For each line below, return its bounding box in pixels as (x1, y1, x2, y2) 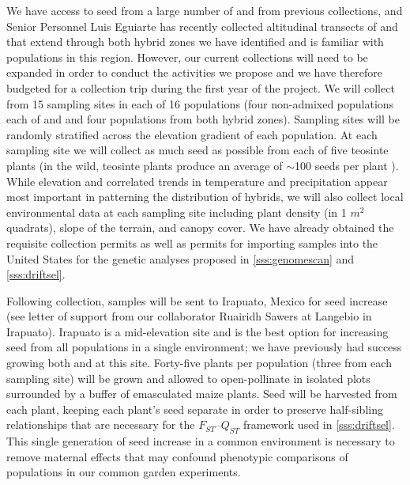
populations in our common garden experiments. (6, 464, 241, 480)
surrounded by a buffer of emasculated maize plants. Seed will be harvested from (6, 385, 397, 402)
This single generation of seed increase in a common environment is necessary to (6, 433, 395, 449)
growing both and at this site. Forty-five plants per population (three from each (6, 354, 392, 371)
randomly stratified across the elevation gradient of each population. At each (6, 126, 378, 142)
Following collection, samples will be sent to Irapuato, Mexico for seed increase (6, 292, 388, 309)
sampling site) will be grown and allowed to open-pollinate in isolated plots (6, 369, 371, 386)
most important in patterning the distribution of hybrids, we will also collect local (6, 188, 404, 205)
